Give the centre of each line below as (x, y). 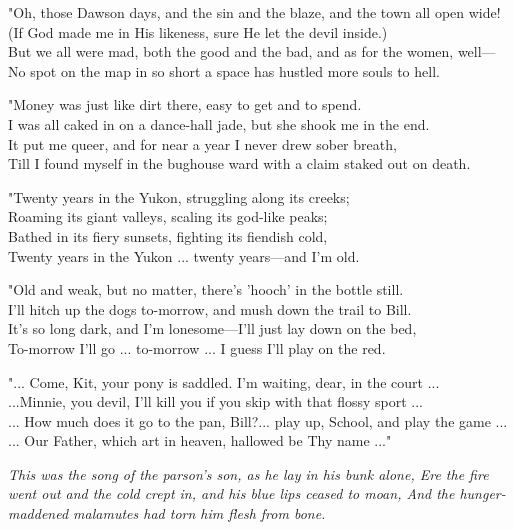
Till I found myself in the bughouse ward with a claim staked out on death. (239, 163)
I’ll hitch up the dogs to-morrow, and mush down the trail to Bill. (210, 308)
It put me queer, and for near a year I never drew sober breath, (202, 143)
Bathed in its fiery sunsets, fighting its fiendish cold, (168, 235)
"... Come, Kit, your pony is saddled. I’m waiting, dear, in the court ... (224, 381)
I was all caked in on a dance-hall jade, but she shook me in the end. (219, 123)
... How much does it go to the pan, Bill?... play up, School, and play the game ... (258, 420)
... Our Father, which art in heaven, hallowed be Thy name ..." (200, 440)
